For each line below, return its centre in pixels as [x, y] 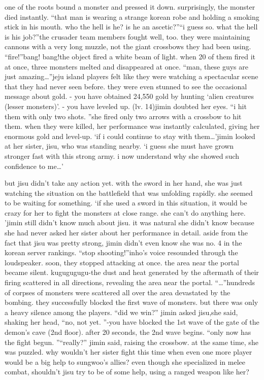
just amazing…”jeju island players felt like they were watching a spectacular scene [131, 76]
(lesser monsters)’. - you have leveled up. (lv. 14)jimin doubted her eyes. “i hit [126, 106]
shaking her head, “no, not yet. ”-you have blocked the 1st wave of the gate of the [132, 322]
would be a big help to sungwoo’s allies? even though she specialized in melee [125, 361]
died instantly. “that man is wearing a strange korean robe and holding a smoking [132, 16]
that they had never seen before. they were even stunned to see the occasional [126, 86]
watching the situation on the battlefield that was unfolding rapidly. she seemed [129, 193]
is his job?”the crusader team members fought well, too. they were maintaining [127, 36]
